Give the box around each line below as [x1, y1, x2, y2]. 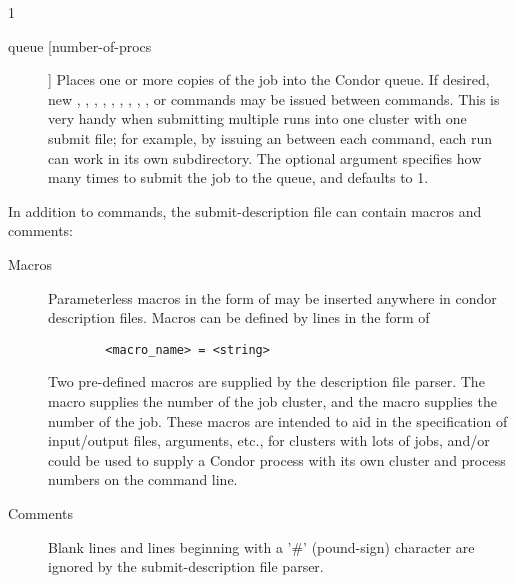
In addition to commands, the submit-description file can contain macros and [8, 200, 482, 221]
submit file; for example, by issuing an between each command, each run [48, 127, 493, 148]
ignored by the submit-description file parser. [48, 556, 324, 577]
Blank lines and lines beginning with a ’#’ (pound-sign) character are [48, 536, 475, 557]
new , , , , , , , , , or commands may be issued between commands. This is [48, 88, 500, 109]
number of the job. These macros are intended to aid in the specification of [48, 410, 508, 431]
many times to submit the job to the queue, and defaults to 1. [48, 167, 429, 188]
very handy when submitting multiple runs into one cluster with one [48, 108, 467, 129]
